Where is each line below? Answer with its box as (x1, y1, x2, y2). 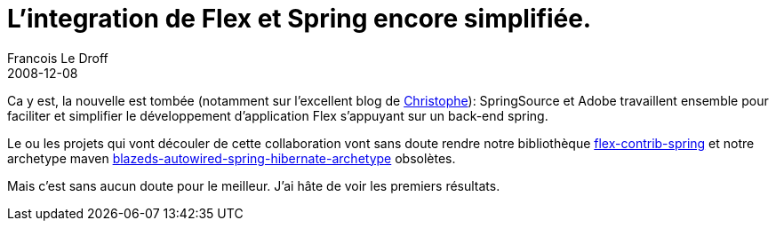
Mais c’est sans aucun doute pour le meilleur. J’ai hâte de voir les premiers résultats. (7, 177, 500, 193)
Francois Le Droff (7, 50, 108, 66)
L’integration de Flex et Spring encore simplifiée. (7, 4, 592, 34)
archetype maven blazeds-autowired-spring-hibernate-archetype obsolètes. (7, 150, 456, 166)
